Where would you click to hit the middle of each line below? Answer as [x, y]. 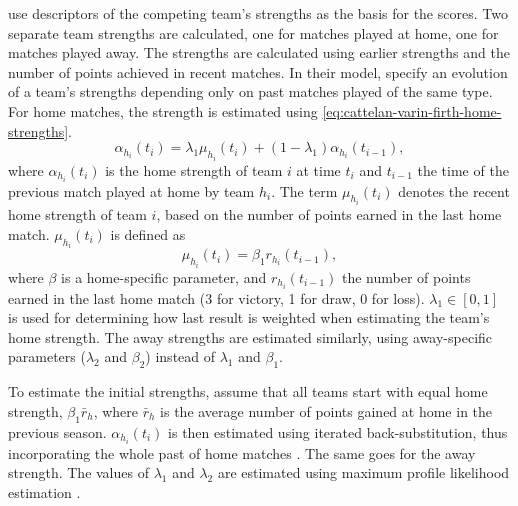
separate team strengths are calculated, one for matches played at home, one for [253, 32]
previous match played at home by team [131, 190]
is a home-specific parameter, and [164, 276]
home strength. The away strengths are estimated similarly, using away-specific [250, 336]
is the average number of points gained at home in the [326, 410]
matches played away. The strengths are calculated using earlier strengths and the [259, 52]
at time [318, 169]
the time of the [463, 169]
